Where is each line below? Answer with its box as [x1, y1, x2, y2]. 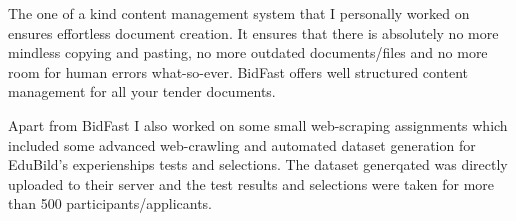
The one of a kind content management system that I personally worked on [8, 3, 470, 23]
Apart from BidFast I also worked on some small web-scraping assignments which [8, 114, 508, 135]
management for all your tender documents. [8, 81, 276, 102]
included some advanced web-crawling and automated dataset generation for [8, 134, 476, 155]
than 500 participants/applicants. [8, 193, 213, 214]
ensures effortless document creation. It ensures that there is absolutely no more [8, 22, 499, 43]
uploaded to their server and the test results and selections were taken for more [8, 173, 495, 194]
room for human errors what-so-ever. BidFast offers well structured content [8, 61, 468, 82]
